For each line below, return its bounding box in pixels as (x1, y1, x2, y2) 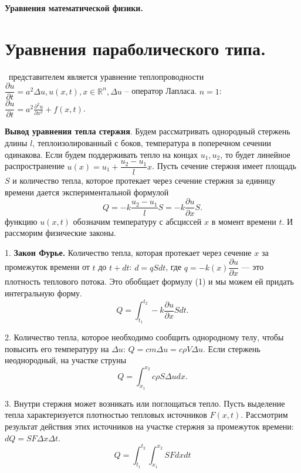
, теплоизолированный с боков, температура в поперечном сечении (32, 137, 272, 149)
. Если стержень (203, 342, 261, 354)
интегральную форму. (5, 286, 82, 299)
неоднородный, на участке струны (5, 354, 127, 366)
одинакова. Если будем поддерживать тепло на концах (5, 148, 198, 160)
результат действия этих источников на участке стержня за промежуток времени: (5, 420, 294, 432)
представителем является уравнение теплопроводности (8, 70, 204, 82)
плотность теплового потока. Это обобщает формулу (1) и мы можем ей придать (5, 275, 294, 288)
